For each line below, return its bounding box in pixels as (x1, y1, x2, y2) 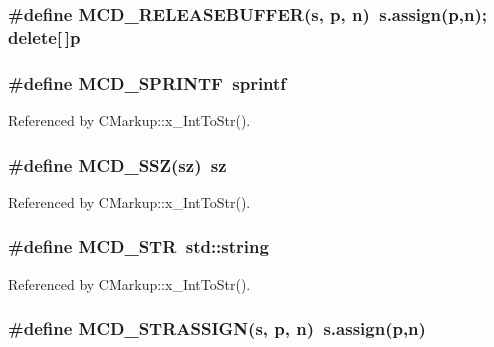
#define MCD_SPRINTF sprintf (8, 70, 287, 95)
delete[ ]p (8, 24, 81, 49)
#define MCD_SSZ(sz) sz (8, 152, 227, 177)
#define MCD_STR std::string (8, 234, 269, 259)
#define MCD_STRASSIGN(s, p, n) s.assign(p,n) (8, 316, 426, 341)
